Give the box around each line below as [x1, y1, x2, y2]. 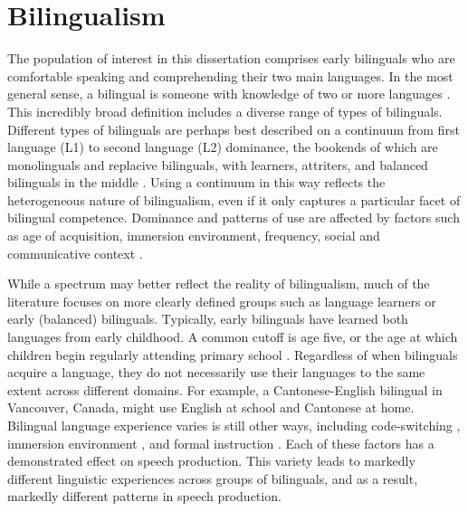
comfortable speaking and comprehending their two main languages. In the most [7, 66, 454, 85]
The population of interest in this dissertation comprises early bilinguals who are [7, 49, 455, 68]
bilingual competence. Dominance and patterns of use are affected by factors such [7, 208, 460, 227]
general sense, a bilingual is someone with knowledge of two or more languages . [7, 84, 451, 103]
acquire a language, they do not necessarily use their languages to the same [7, 363, 425, 382]
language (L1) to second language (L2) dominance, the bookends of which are [7, 137, 438, 156]
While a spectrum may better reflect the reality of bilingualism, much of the [7, 274, 430, 293]
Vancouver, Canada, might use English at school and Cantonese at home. [7, 398, 415, 417]
